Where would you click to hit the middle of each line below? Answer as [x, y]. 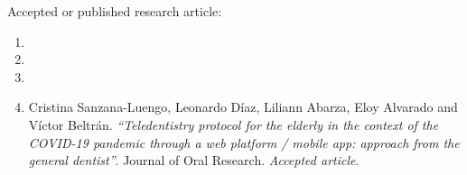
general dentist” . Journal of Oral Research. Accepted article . [194, 160]
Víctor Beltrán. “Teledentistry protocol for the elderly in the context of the [233, 124]
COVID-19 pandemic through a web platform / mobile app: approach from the [244, 142]
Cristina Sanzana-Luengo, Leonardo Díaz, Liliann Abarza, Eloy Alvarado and [243, 107]
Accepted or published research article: [115, 11]
